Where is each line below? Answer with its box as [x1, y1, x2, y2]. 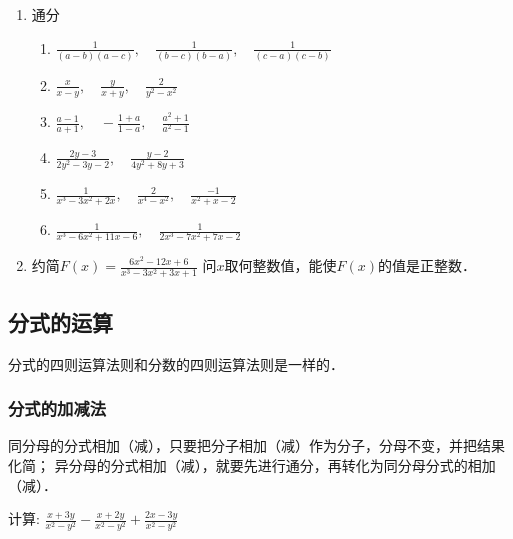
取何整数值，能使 [224, 255, 337, 276]
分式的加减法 [8, 396, 107, 421]
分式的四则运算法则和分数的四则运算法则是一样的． [8, 353, 344, 374]
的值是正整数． [377, 255, 476, 276]
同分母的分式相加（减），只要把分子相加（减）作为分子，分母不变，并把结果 [8, 435, 505, 456]
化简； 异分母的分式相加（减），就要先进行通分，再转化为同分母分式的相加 [8, 455, 496, 476]
